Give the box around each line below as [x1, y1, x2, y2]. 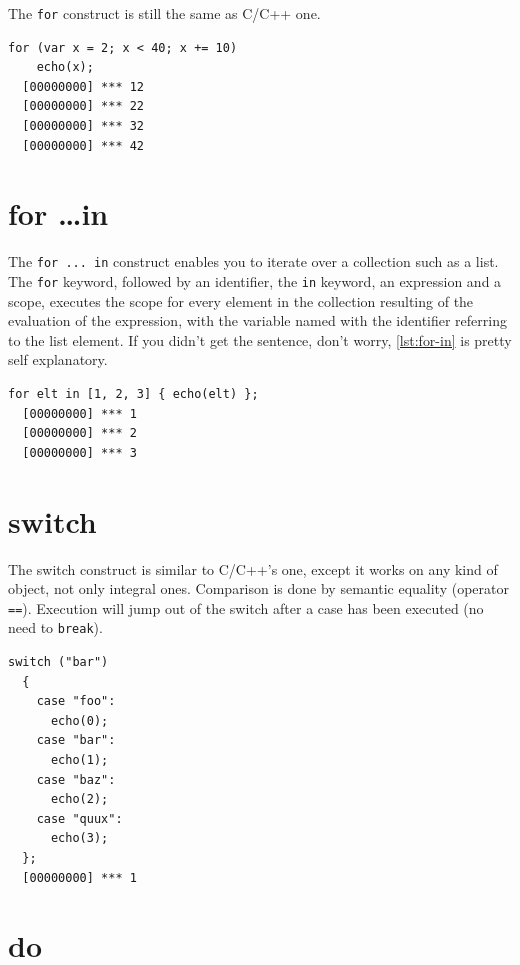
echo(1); [50, 753, 109, 767]
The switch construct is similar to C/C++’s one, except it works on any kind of [8, 558, 498, 579]
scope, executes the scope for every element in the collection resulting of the [8, 290, 474, 311]
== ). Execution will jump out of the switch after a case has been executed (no [8, 597, 484, 618]
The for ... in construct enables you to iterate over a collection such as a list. [8, 251, 499, 272]
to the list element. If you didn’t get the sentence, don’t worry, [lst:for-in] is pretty [8, 329, 512, 350]
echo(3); [50, 831, 109, 846]
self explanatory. [8, 349, 108, 370]
